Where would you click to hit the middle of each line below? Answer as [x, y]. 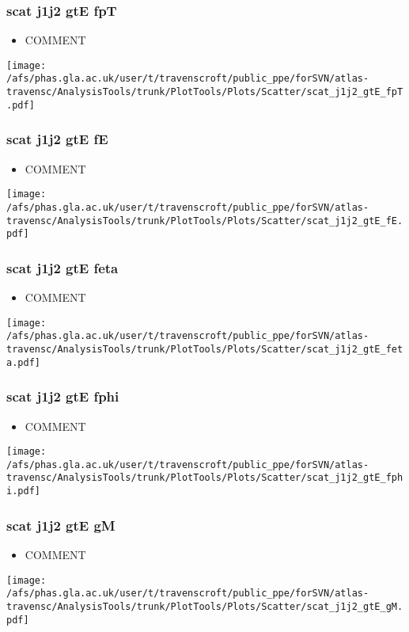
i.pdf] [23, 491]
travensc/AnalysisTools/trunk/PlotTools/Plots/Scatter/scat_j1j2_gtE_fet [205, 349]
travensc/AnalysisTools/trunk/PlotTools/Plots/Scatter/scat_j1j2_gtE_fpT [205, 92]
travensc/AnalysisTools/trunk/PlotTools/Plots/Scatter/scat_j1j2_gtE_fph [205, 478]
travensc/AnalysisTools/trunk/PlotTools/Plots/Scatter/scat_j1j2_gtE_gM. [205, 606]
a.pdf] [23, 362]
